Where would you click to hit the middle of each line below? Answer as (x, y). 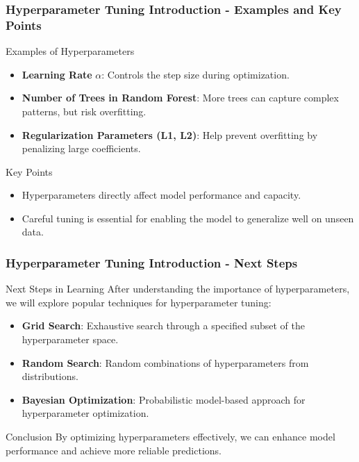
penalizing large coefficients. (81, 148)
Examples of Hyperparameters (70, 51)
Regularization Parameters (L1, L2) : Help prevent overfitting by (170, 134)
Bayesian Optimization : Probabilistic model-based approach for (164, 399)
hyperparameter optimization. (85, 413)
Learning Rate (57, 74)
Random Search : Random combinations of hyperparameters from (165, 362)
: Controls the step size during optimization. (195, 74)
